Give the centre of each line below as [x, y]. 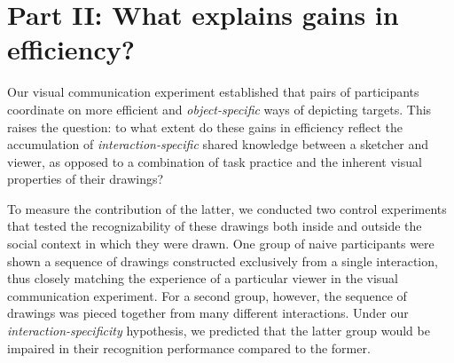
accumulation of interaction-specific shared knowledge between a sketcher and [218, 144]
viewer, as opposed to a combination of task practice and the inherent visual [215, 161]
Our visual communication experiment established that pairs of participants [213, 92]
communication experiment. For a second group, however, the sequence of [207, 295]
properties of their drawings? [86, 179]
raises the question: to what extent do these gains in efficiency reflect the [205, 126]
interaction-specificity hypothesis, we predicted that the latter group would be [219, 331]
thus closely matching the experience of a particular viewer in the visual [203, 278]
